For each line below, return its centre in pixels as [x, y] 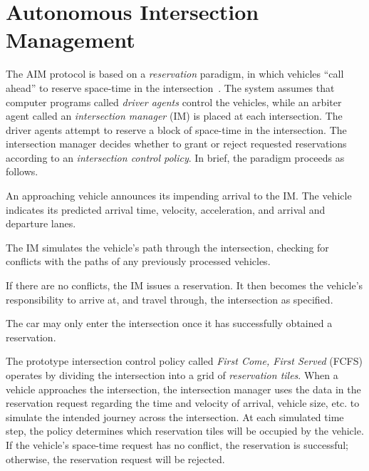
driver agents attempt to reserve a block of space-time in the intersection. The [176, 129]
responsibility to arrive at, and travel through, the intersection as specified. [170, 299]
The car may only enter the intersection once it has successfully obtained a [169, 323]
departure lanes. [41, 223]
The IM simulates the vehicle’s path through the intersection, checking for [167, 247]
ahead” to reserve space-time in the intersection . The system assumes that [170, 87]
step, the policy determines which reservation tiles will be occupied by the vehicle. [185, 431]
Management [71, 40]
